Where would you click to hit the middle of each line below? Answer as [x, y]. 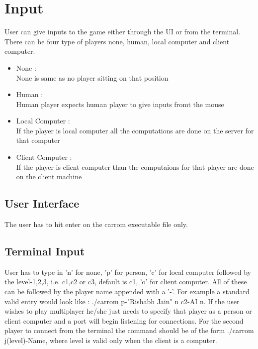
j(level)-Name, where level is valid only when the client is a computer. [111, 340]
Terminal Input [45, 251]
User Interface [42, 203]
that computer [38, 140]
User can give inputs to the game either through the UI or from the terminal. [123, 32]
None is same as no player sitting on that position [92, 77]
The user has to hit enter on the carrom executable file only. [96, 224]
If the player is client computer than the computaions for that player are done [135, 167]
